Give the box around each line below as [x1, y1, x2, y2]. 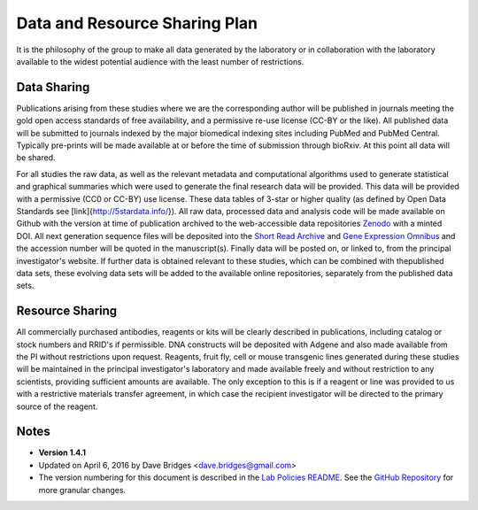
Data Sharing [16, 80, 90, 95]
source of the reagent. [16, 401, 98, 412]
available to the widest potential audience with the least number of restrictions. [16, 56, 305, 66]
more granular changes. [38, 484, 127, 495]
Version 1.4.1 [38, 447, 87, 458]
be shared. [16, 152, 57, 163]
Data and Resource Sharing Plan [16, 13, 258, 33]
